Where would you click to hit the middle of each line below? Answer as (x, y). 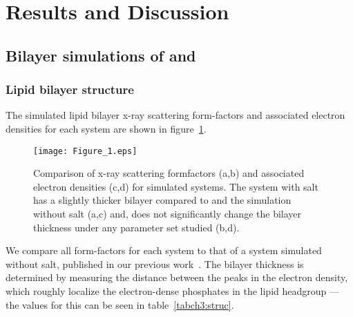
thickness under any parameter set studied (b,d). (136, 227)
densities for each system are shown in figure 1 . (106, 128)
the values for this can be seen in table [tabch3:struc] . (120, 304)
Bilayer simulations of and (101, 55)
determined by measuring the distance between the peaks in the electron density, (177, 277)
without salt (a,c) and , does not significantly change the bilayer (168, 213)
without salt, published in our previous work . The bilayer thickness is (155, 263)
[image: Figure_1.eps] (85, 151)
